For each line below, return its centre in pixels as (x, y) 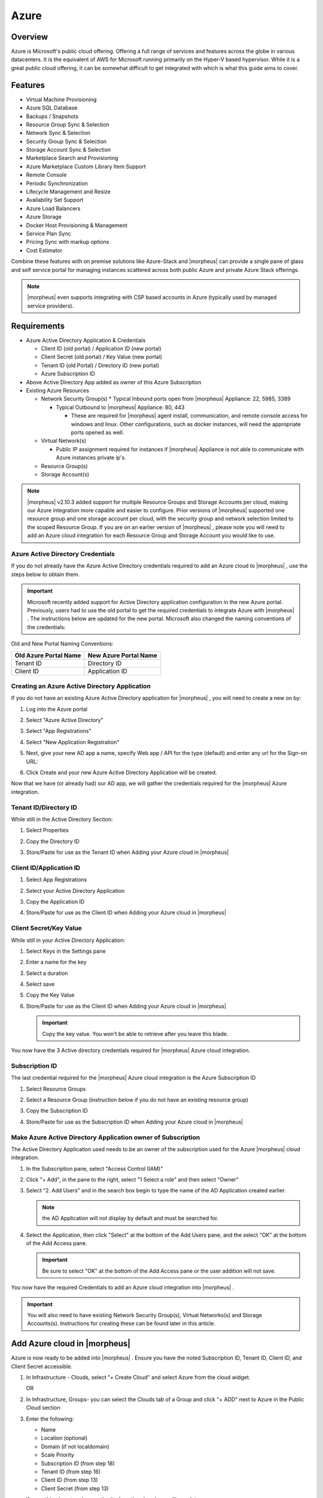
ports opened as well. (97, 432)
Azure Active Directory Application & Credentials (86, 340)
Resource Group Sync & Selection (68, 124)
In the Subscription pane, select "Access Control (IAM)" (95, 1168)
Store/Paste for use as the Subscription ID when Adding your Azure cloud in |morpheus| (135, 1122)
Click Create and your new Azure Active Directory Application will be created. (122, 772)
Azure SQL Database (52, 108)
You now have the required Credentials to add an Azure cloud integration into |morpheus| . (123, 1288)
